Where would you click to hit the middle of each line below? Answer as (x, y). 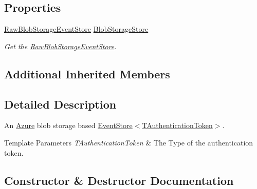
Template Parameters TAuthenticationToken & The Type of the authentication (129, 142)
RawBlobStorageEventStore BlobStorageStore (76, 29)
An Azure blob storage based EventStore (68, 125)
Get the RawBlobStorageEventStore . (60, 46)
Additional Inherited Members (87, 73)
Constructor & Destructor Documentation (119, 180)
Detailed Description (60, 104)
